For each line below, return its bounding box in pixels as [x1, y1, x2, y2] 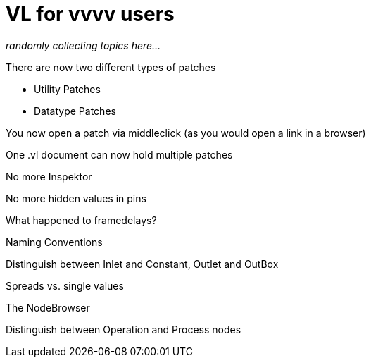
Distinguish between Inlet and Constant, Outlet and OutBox [6, 257, 279, 270]
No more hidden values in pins [6, 192, 146, 204]
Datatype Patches [34, 104, 116, 117]
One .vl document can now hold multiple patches [6, 148, 233, 161]
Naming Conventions [6, 235, 103, 248]
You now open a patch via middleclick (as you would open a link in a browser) [6, 126, 366, 139]
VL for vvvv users [6, 2, 175, 26]
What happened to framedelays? [6, 214, 157, 226]
